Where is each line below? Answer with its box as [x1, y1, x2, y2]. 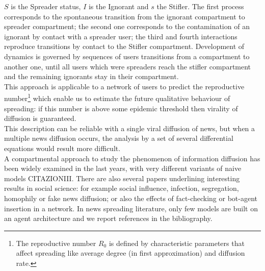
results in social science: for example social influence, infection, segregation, [4, 183, 239, 193]
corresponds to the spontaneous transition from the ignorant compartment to [4, 11, 245, 21]
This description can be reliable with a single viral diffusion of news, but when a [4, 122, 255, 133]
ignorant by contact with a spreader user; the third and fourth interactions [4, 31, 237, 41]
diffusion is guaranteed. [4, 113, 76, 124]
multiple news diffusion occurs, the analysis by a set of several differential [4, 133, 233, 143]
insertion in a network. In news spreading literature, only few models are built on [4, 203, 258, 213]
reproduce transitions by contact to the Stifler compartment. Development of [4, 41, 245, 52]
